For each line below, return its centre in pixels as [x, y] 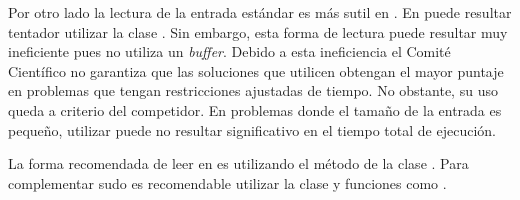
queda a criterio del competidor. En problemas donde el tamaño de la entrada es [255, 109]
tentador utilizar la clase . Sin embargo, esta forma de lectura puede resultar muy [258, 31]
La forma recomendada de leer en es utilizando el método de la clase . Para [238, 163]
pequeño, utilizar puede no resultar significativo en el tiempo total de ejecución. [252, 129]
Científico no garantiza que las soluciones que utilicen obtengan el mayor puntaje [256, 70]
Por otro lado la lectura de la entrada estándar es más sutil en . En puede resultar [260, 12]
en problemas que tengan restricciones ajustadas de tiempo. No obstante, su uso [253, 90]
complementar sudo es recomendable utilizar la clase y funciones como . [227, 182]
